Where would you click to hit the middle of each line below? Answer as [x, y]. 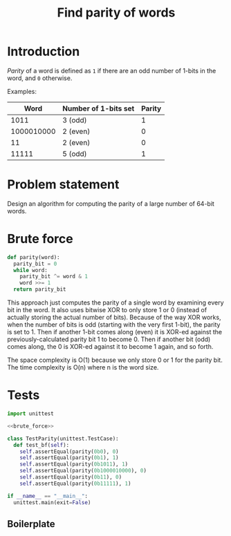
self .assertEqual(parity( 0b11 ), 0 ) [71, 477]
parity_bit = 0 [35, 264]
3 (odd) [75, 120]
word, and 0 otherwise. [40, 78]
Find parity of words [116, 13]
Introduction [44, 51]
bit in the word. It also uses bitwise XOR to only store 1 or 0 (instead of [107, 310]
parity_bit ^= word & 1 [54, 277]
